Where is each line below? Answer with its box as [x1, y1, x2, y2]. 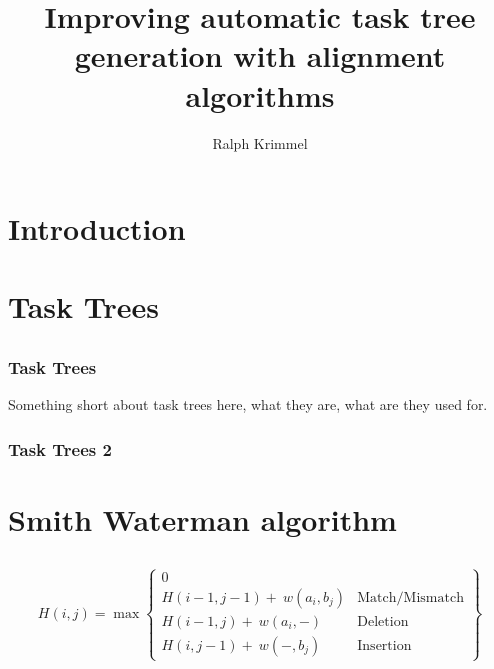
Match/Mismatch [357, 590, 464, 605]
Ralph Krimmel [212, 132, 308, 153]
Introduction [8, 208, 186, 249]
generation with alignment [74, 35, 446, 76]
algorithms [185, 74, 335, 115]
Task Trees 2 [8, 436, 112, 461]
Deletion [357, 614, 409, 629]
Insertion [357, 638, 412, 653]
